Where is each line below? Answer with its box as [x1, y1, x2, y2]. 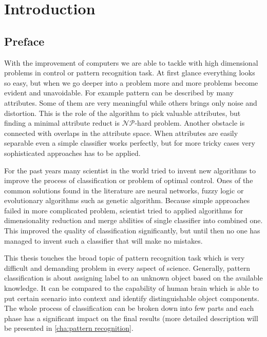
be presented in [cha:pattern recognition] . [4, 323, 133, 333]
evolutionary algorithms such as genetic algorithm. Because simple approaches [4, 195, 250, 206]
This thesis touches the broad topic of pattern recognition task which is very [4, 252, 245, 263]
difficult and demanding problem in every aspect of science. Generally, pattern [4, 262, 251, 273]
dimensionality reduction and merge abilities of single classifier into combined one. [4, 215, 263, 226]
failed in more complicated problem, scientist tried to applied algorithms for [4, 205, 243, 215]
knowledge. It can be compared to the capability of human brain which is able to [4, 283, 259, 293]
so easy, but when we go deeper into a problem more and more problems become [4, 77, 258, 88]
